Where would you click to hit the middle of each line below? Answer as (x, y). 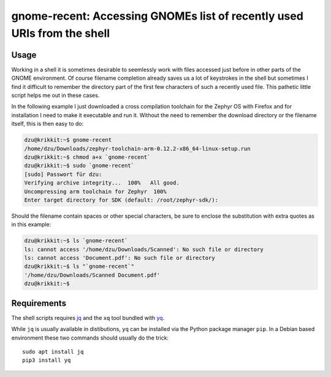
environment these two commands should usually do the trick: (90, 338)
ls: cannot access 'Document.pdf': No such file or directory (120, 258)
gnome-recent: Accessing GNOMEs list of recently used (157, 16)
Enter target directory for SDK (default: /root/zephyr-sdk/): (121, 200)
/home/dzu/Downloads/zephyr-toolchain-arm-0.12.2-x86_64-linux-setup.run (137, 148)
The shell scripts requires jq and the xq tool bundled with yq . (88, 318)
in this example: (31, 224)
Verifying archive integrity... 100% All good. (102, 183)
